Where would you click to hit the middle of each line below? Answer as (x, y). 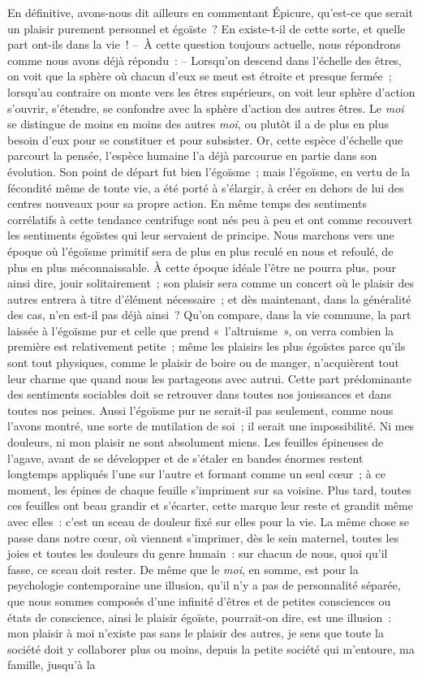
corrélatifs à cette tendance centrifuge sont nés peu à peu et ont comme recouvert (210, 219)
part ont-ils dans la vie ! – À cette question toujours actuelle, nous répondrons (204, 44)
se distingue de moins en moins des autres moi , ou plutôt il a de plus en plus (198, 124)
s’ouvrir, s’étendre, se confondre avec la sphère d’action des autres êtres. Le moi (206, 108)
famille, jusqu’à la (52, 665)
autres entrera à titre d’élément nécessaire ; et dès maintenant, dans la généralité (209, 298)
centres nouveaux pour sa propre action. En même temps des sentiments (187, 203)
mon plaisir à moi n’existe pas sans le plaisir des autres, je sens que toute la (196, 633)
